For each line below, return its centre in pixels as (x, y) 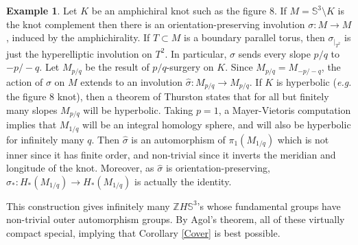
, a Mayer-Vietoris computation (285, 109)
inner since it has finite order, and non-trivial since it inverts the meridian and (171, 154)
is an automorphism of (178, 139)
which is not (303, 139)
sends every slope (274, 53)
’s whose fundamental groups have (269, 206)
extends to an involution (131, 81)
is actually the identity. (183, 181)
